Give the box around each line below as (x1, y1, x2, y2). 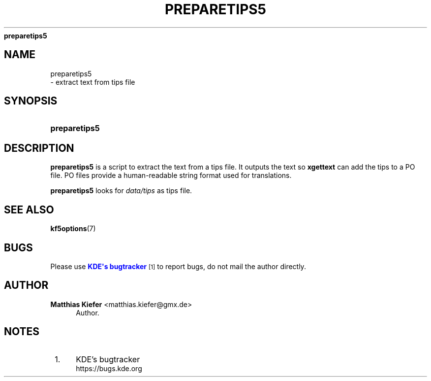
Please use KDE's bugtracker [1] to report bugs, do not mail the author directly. (50, 262, 306, 271)
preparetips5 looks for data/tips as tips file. (50, 186, 192, 195)
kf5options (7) (50, 224, 96, 233)
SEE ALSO (4, 203, 54, 216)
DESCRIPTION (4, 141, 74, 154)
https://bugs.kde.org (76, 364, 142, 373)
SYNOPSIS (4, 95, 58, 107)
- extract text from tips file (50, 77, 135, 86)
